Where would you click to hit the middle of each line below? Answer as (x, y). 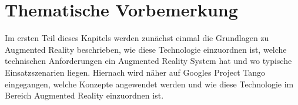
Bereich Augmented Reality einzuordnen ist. (84, 95)
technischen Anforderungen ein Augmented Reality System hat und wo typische (148, 61)
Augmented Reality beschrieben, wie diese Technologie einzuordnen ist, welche (146, 49)
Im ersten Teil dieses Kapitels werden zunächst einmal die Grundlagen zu (137, 38)
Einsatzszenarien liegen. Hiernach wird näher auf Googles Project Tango (135, 72)
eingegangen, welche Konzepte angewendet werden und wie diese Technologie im (149, 84)
